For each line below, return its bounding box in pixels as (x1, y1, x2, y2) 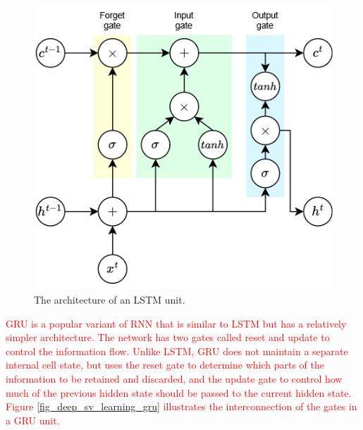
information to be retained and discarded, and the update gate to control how (6, 371, 343, 386)
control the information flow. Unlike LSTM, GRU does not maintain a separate (6, 343, 348, 358)
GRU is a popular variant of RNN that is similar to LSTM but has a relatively (6, 316, 347, 330)
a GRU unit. (6, 412, 60, 427)
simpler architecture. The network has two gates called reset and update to (6, 330, 330, 345)
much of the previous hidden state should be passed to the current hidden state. (6, 385, 352, 400)
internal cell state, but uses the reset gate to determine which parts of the (6, 357, 324, 372)
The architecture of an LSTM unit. (34, 292, 185, 306)
